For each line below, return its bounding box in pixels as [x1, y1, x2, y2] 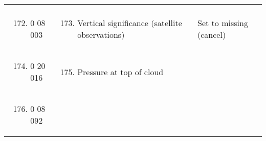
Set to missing [197, 17, 248, 29]
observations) [77, 29, 125, 40]
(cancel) [197, 29, 226, 40]
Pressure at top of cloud [77, 65, 164, 78]
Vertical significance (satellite [77, 17, 182, 29]
